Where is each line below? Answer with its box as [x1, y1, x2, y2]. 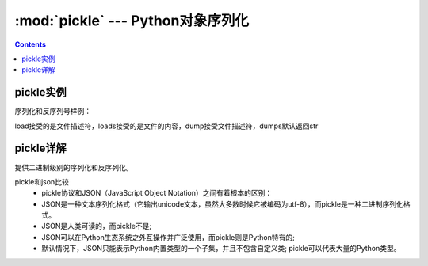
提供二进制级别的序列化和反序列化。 [14, 162, 133, 172]
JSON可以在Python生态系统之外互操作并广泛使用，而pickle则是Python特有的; [41, 232, 295, 241]
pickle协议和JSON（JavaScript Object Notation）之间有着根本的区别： [41, 188, 273, 198]
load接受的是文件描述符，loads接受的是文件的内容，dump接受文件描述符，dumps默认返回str [14, 121, 319, 131]
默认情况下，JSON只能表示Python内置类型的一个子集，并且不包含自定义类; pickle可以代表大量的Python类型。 [41, 244, 401, 253]
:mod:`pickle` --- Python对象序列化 [14, 12, 250, 29]
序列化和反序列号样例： [14, 107, 91, 116]
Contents [14, 40, 47, 49]
